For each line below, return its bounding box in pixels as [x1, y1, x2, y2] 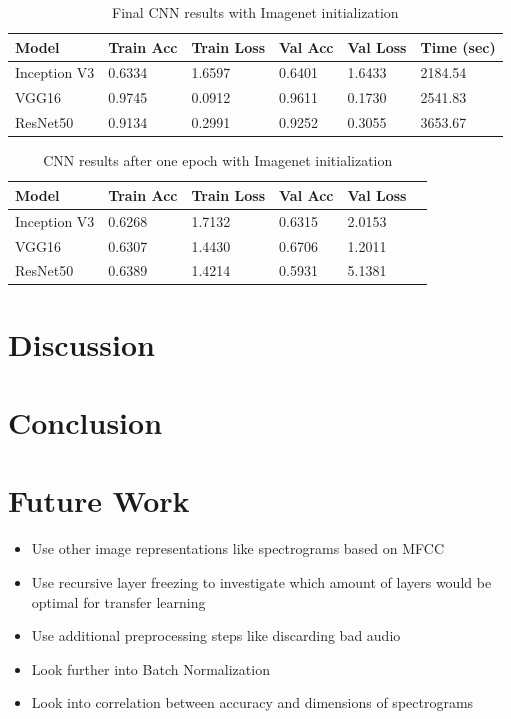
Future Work [8, 480, 190, 521]
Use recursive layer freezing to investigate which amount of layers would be [31, 571, 492, 592]
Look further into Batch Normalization [31, 658, 270, 679]
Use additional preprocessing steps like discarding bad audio [31, 625, 401, 646]
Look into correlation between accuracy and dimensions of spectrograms [31, 692, 474, 713]
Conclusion [8, 402, 163, 442]
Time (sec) [420, 36, 496, 57]
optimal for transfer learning [31, 591, 206, 612]
